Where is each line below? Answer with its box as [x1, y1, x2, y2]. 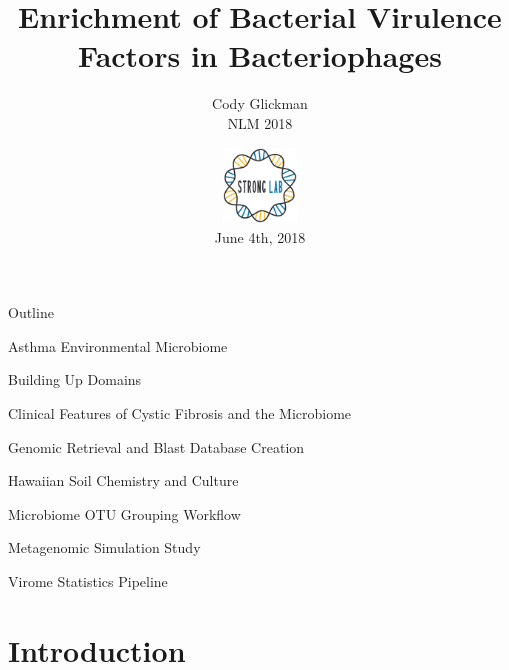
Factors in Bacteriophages [78, 35, 442, 76]
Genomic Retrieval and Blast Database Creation [8, 436, 305, 457]
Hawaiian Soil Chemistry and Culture [8, 470, 239, 491]
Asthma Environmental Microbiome [8, 335, 228, 356]
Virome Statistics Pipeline [8, 571, 168, 592]
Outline [8, 302, 54, 323]
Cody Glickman [212, 93, 308, 114]
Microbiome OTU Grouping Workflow [8, 503, 241, 524]
